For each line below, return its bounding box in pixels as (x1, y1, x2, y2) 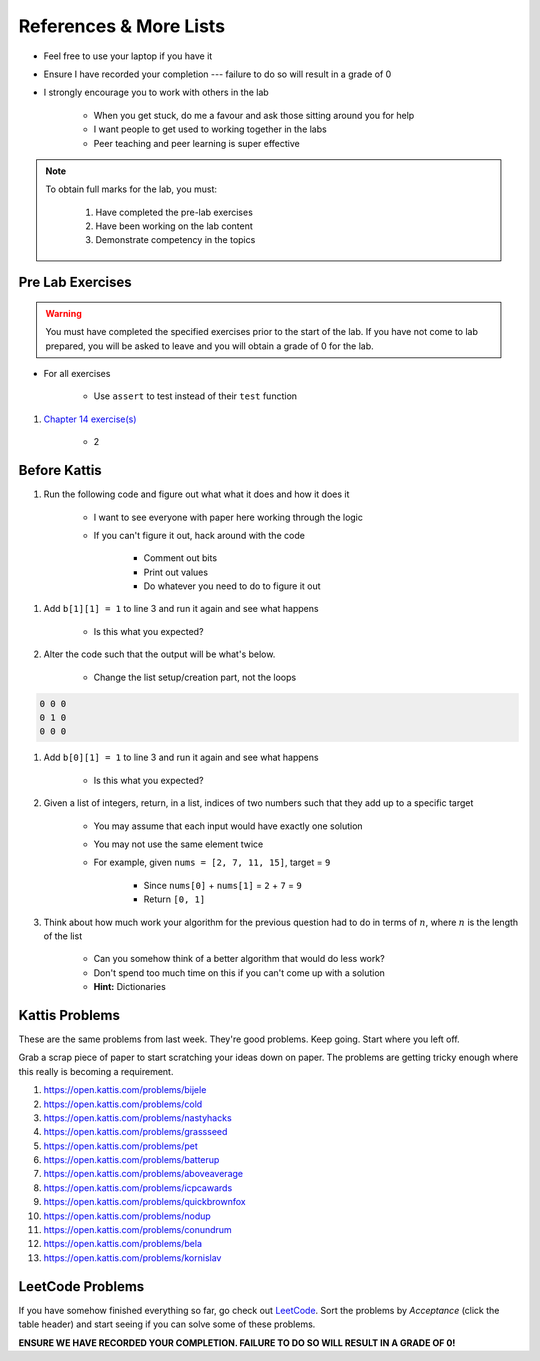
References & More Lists (18, 15, 225, 37)
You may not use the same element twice (93, 838, 264, 850)
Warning (45, 307, 82, 319)
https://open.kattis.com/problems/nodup (43, 1210, 212, 1222)
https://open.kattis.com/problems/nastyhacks (43, 1111, 232, 1124)
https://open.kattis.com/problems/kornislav (43, 1251, 222, 1264)
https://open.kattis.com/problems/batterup (43, 1154, 220, 1166)
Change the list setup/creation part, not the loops (93, 671, 297, 683)
